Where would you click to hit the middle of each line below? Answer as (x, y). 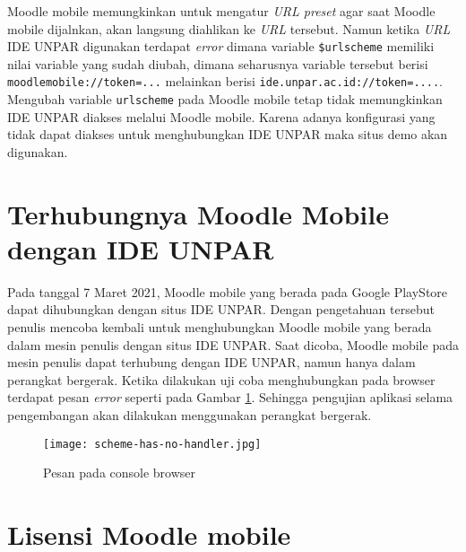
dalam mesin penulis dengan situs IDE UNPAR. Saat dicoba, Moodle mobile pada (233, 344)
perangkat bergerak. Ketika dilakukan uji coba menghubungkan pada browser (221, 379)
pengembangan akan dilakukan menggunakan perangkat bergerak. (190, 415)
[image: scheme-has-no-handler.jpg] (152, 444)
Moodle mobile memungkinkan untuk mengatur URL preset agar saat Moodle (221, 11)
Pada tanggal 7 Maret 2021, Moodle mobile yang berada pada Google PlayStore (228, 291)
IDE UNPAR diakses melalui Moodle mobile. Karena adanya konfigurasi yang (221, 116)
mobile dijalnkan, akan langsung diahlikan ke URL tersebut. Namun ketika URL (229, 28)
